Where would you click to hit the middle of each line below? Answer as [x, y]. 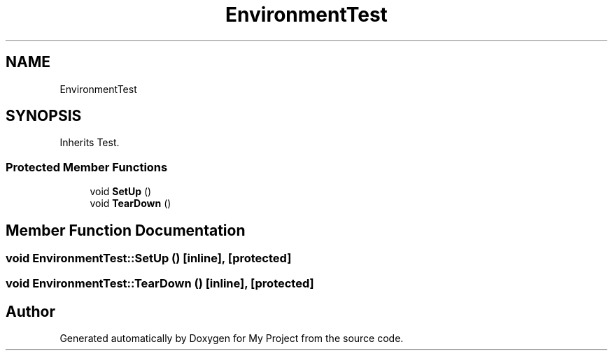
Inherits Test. [90, 143]
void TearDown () [131, 204]
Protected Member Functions [87, 167]
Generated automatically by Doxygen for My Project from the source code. [232, 339]
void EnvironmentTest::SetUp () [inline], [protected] [149, 258]
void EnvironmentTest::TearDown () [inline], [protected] [160, 284]
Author [30, 311]
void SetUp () [121, 192]
